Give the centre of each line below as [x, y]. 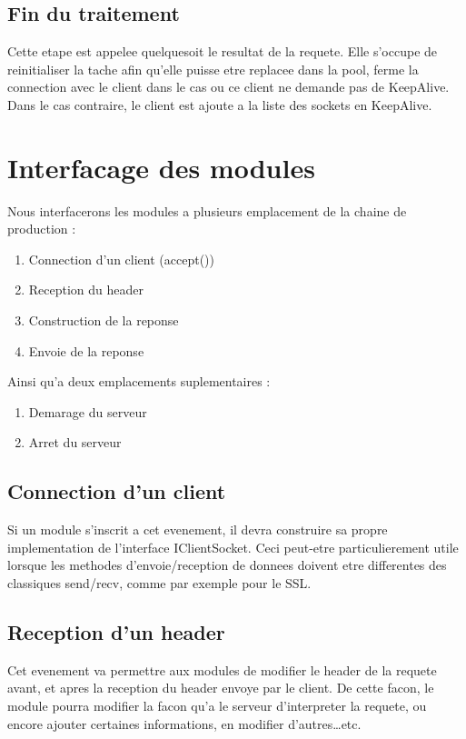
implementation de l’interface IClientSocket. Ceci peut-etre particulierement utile [233, 547]
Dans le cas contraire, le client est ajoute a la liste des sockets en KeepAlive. [220, 104]
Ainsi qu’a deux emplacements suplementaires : [139, 381]
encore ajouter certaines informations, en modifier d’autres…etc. [184, 723]
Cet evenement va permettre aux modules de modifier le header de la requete [222, 669]
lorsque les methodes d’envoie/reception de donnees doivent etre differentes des [227, 565]
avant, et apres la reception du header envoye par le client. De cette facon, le [221, 688]
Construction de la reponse [104, 320]
